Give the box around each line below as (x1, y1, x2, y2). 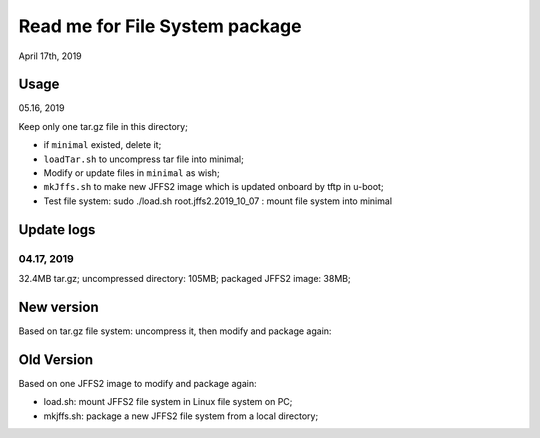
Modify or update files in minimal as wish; (43, 167, 220, 179)
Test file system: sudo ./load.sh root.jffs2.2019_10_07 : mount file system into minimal (43, 195, 393, 207)
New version (18, 298, 99, 315)
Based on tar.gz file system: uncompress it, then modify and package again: (18, 325, 332, 337)
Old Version (18, 351, 94, 368)
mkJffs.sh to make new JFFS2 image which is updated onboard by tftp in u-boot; (43, 181, 384, 193)
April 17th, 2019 (18, 50, 82, 62)
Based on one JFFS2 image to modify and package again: (18, 377, 257, 389)
